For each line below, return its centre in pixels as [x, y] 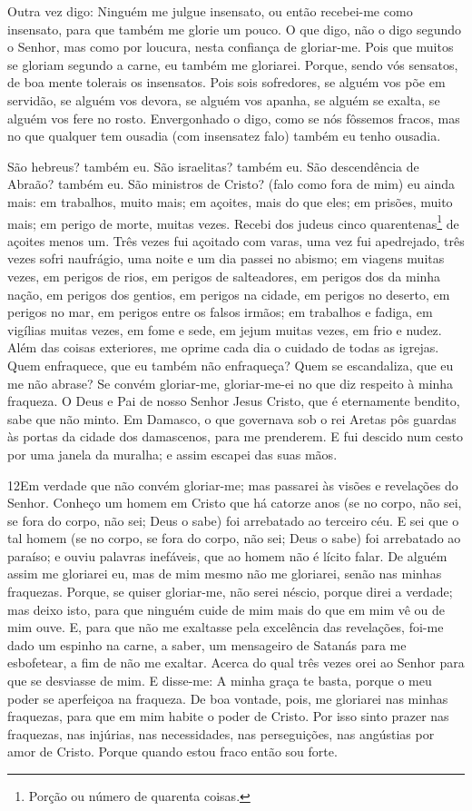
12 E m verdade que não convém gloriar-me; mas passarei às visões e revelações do [233, 485]
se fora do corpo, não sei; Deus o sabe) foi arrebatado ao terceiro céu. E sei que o [233, 520]
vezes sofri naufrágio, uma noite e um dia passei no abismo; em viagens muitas [226, 258]
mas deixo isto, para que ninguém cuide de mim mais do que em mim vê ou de [226, 609]
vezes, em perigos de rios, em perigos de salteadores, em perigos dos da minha [224, 276]
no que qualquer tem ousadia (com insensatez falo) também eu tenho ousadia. [224, 136]
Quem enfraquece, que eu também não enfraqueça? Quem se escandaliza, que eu [231, 365]
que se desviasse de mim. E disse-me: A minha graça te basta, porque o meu [220, 681]
